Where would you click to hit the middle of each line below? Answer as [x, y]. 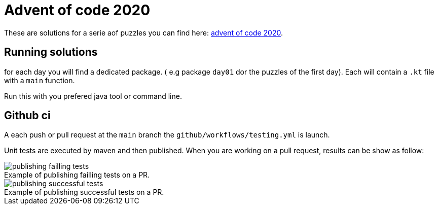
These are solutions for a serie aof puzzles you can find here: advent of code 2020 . [144, 32]
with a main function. [40, 80]
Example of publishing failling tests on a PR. [77, 175]
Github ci [27, 116]
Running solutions [51, 52]
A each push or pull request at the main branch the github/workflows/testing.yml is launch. [167, 135]
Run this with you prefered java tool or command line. [93, 96]
